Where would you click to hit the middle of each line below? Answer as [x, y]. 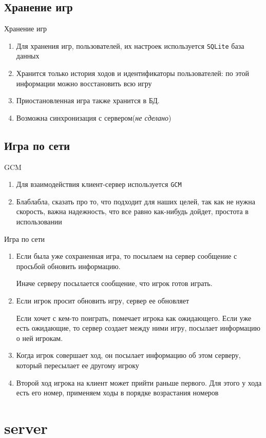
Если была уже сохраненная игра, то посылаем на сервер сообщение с [127, 256]
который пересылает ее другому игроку [78, 365]
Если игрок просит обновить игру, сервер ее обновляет [103, 301]
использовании [39, 222]
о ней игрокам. [40, 338]
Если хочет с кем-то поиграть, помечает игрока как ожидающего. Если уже [134, 318]
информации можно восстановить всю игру [84, 83]
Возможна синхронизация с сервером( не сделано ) [94, 117]
